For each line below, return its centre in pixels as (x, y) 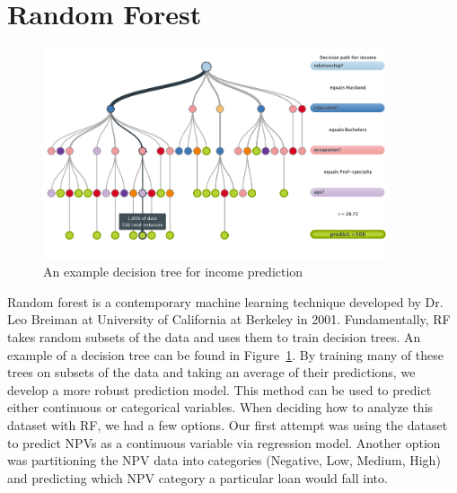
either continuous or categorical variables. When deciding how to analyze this (220, 407)
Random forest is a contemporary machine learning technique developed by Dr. (225, 301)
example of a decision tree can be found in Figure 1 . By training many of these (225, 354)
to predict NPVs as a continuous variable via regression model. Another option (224, 442)
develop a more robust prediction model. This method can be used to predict (220, 389)
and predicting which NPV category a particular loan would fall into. (198, 477)
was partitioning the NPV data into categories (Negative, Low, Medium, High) (224, 460)
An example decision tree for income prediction (173, 272)
